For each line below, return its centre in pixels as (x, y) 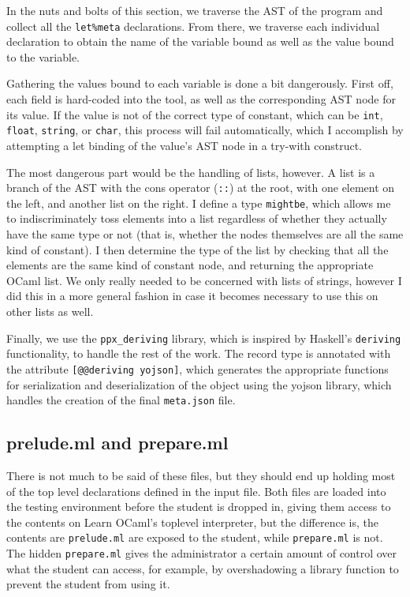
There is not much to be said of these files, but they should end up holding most (201, 475)
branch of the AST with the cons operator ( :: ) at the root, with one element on (201, 188)
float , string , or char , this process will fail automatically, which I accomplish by (205, 130)
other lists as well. (50, 311)
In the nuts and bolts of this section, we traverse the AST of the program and (195, 10)
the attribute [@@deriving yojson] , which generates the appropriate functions (198, 368)
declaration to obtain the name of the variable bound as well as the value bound (200, 41)
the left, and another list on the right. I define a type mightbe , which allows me (199, 203)
